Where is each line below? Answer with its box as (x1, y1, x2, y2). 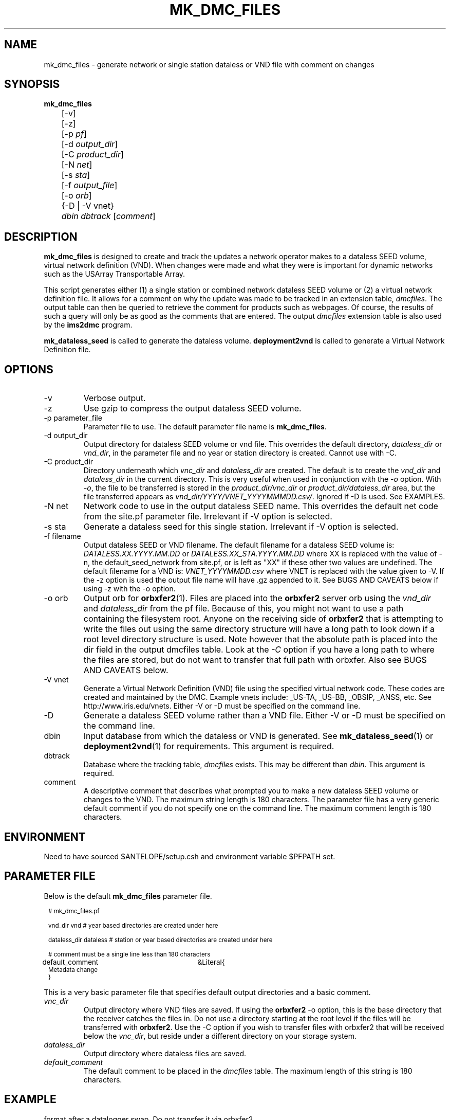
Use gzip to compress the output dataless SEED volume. (83, 403, 302, 414)
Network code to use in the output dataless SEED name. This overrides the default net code (83, 501, 438, 512)
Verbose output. (83, 393, 146, 404)
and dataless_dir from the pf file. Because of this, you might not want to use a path (83, 603, 404, 614)
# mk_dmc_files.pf (48, 907, 100, 915)
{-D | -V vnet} (61, 201, 114, 211)
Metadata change (48, 966, 98, 973)
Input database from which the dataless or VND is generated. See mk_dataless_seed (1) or (83, 731, 433, 742)
